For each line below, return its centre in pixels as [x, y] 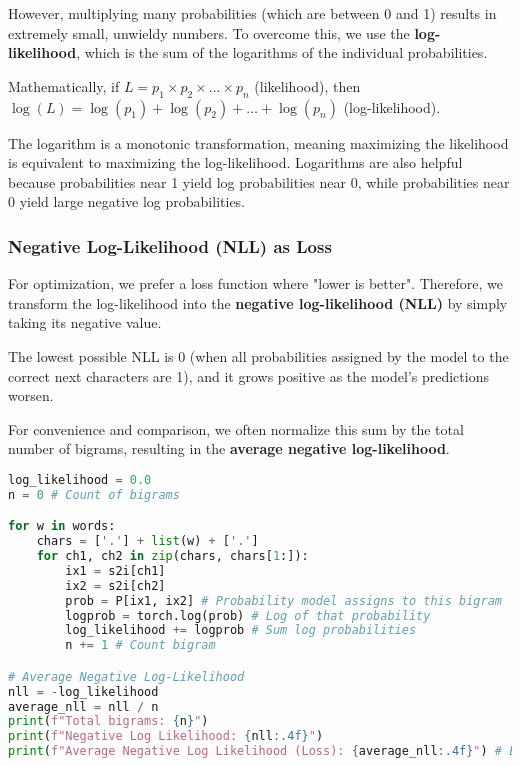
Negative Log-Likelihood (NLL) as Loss [170, 245]
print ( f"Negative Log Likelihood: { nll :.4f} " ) [166, 736]
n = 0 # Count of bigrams [94, 494]
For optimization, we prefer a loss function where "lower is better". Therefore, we [255, 283]
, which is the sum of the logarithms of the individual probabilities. [282, 52]
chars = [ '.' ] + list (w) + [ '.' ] [147, 541]
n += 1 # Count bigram [140, 645]
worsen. [31, 395]
